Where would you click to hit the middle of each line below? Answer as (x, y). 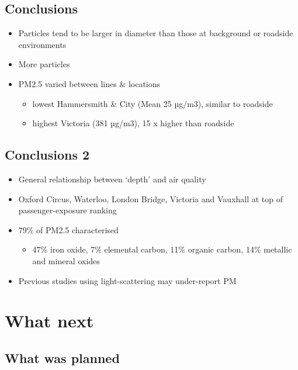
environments (42, 44)
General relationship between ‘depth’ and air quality (112, 179)
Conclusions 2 (47, 155)
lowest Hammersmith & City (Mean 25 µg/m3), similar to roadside (153, 103)
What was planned (62, 357)
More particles (44, 64)
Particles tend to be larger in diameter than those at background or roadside (156, 33)
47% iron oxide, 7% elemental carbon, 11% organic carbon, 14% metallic (162, 249)
